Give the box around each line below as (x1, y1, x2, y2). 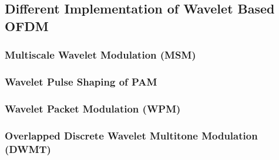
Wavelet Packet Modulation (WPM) (5, 101, 181, 115)
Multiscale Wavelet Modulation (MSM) (5, 47, 196, 62)
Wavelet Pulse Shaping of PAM (5, 74, 157, 88)
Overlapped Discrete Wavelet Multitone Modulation (5, 128, 258, 142)
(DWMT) (5, 141, 51, 156)
